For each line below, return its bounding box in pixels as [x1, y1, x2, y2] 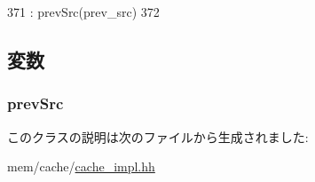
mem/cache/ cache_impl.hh [7, 157, 155, 176]
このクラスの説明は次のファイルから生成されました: [7, 127, 309, 146]
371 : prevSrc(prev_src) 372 [7, 3, 160, 20]
